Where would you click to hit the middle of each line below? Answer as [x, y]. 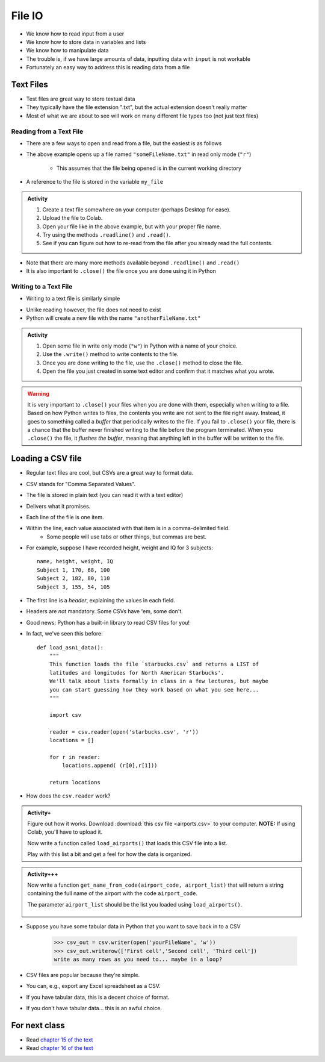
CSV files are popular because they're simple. [83, 975]
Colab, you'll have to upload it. [65, 832]
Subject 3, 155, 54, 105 [73, 587]
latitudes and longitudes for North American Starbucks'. [137, 673]
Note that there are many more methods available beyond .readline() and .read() [133, 263]
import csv [65, 715]
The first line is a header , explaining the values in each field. [101, 601]
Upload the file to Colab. [73, 218]
